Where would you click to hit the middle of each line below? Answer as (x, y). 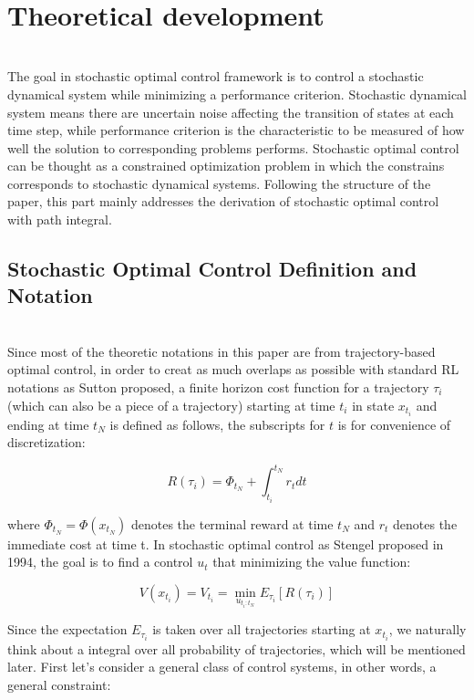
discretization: (46, 442)
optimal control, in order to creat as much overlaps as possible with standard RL (233, 369)
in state (373, 405)
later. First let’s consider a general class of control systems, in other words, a (222, 667)
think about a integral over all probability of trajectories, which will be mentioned (237, 648)
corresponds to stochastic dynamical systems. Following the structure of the (219, 183)
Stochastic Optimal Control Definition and (212, 269)
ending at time (48, 424)
